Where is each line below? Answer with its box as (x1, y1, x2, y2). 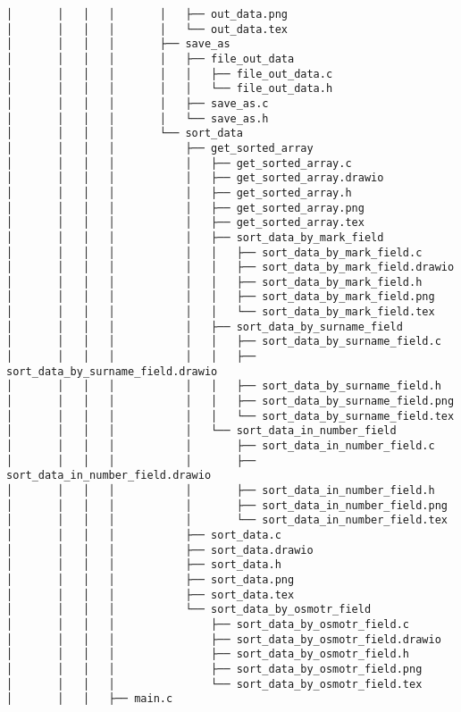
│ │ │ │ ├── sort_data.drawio (6, 543, 314, 557)
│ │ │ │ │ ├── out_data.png (6, 8, 288, 21)
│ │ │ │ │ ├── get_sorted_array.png (6, 201, 365, 214)
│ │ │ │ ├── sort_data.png (6, 573, 295, 586)
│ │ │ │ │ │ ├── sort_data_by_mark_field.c (6, 246, 423, 259)
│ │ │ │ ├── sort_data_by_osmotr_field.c (6, 617, 410, 631)
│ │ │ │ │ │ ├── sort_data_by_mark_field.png (6, 290, 435, 304)
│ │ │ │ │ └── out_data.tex (6, 22, 288, 36)
